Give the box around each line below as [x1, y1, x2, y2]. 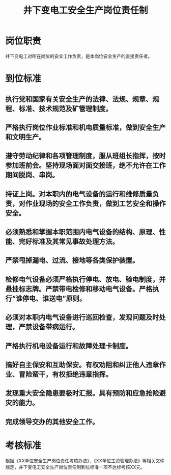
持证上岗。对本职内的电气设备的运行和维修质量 [5, 190, 153, 198]
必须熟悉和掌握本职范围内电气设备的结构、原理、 [5, 228, 159, 236]
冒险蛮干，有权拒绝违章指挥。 [18, 370, 112, 379]
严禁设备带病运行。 [18, 323, 79, 331]
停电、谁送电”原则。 [22, 294, 87, 303]
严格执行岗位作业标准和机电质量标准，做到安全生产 [5, 123, 166, 131]
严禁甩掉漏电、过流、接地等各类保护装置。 [5, 256, 139, 265]
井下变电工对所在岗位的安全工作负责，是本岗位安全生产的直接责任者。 [5, 53, 153, 59]
